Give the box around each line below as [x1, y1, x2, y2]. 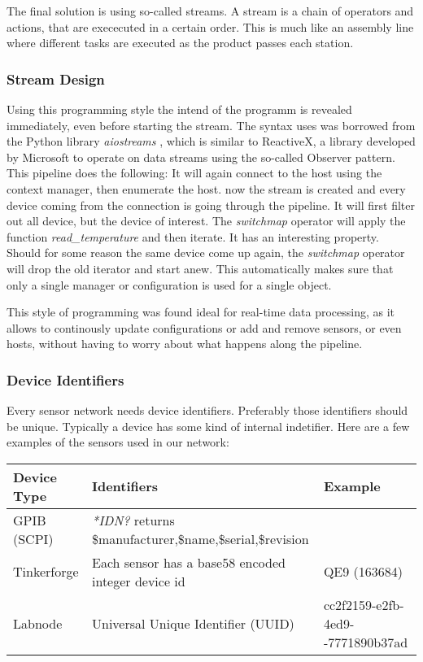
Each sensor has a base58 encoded [91, 552, 286, 572]
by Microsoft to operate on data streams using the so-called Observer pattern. [7, 148, 395, 165]
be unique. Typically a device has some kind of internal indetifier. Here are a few [7, 417, 410, 434]
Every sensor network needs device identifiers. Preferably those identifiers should [7, 402, 408, 419]
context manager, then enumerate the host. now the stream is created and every [7, 180, 406, 197]
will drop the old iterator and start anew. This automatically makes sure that [7, 259, 394, 277]
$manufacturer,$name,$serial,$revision [91, 529, 309, 548]
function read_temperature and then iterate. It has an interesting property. [7, 228, 379, 245]
